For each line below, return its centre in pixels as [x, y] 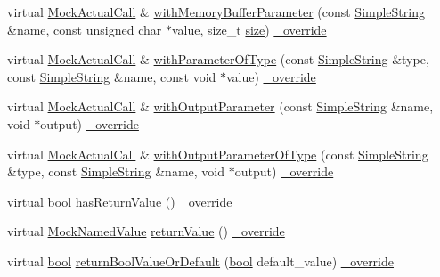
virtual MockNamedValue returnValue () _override [146, 231]
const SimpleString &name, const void [112, 76]
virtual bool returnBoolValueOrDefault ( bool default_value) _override [201, 261]
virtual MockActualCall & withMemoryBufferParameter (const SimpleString [216, 12]
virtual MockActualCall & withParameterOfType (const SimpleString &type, [218, 59]
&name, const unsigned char [85, 29]
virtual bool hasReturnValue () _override [120, 201]
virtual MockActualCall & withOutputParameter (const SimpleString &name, [220, 106]
